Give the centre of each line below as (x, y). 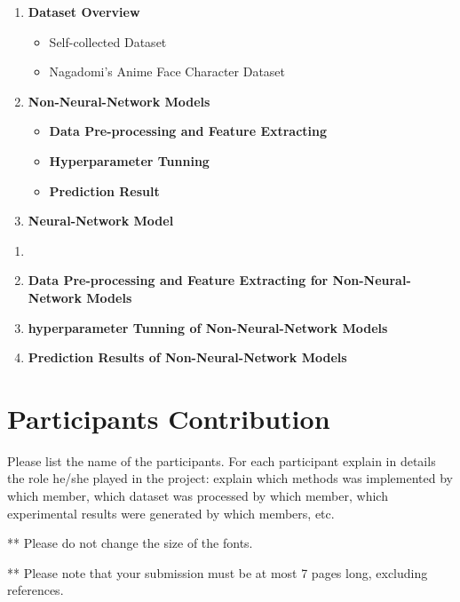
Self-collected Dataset (108, 41)
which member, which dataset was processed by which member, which (198, 496)
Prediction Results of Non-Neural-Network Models (187, 357)
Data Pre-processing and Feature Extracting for (178, 280)
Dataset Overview (84, 12)
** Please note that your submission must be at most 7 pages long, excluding (218, 572)
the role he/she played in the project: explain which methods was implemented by (230, 478)
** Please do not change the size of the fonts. (130, 543)
